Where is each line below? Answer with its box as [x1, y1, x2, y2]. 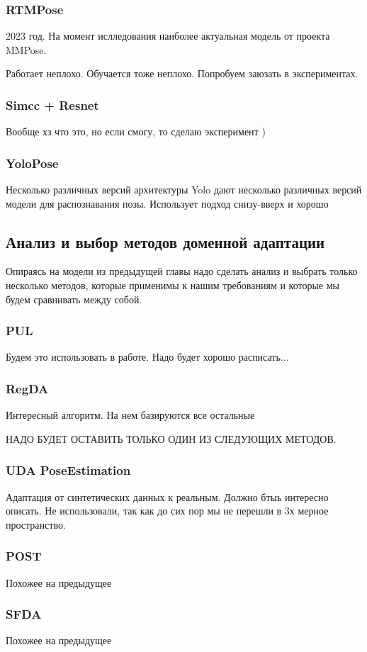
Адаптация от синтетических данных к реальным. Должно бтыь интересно [6, 489, 329, 504]
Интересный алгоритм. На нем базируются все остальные [6, 407, 255, 422]
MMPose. [6, 42, 47, 57]
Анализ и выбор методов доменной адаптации [6, 230, 325, 252]
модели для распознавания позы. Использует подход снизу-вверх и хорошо [6, 196, 329, 210]
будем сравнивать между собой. [6, 291, 142, 306]
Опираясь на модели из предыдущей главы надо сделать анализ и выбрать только [6, 264, 358, 279]
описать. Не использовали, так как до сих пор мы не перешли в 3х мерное [6, 503, 329, 518]
